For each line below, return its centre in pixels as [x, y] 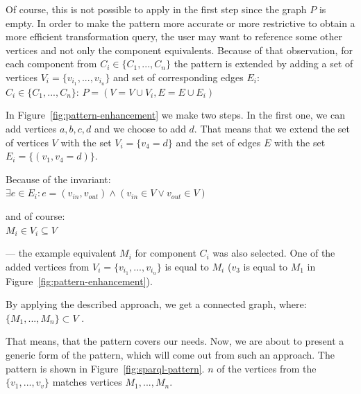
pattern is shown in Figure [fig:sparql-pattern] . [105, 368]
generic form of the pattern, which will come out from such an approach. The [170, 354]
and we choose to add [140, 129]
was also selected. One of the [274, 253]
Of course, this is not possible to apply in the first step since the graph [156, 9]
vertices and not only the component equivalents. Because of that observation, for [179, 50]
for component [166, 253]
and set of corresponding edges [178, 77]
